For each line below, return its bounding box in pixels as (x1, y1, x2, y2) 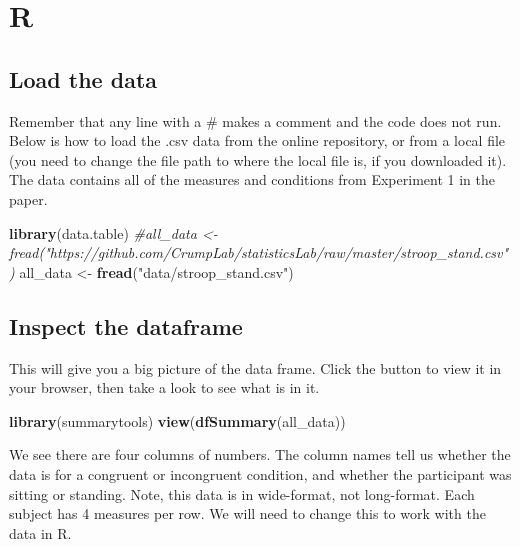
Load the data (9, 63, 158, 94)
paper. (9, 188, 48, 209)
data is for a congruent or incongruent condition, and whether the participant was (9, 463, 512, 484)
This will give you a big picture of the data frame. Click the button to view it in (9, 357, 502, 378)
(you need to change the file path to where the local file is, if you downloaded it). (9, 149, 507, 170)
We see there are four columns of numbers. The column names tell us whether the (9, 444, 511, 465)
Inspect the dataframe (9, 310, 243, 341)
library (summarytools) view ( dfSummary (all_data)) (9, 410, 346, 431)
